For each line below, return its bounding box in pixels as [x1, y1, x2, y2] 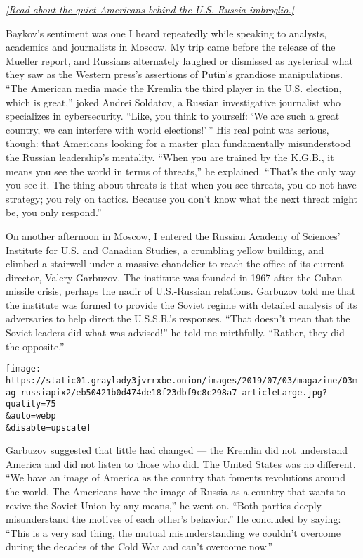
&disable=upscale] [6, 422, 91, 433]
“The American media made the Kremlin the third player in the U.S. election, [6, 80, 342, 95]
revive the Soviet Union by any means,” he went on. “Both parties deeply [6, 497, 322, 512]
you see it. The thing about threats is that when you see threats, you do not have [6, 177, 357, 192]
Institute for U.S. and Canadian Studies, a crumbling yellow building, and [6, 242, 324, 257]
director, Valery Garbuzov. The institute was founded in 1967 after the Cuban [6, 270, 343, 284]
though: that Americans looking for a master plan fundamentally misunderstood [6, 136, 351, 151]
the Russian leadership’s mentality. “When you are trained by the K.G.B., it [6, 149, 334, 164]
